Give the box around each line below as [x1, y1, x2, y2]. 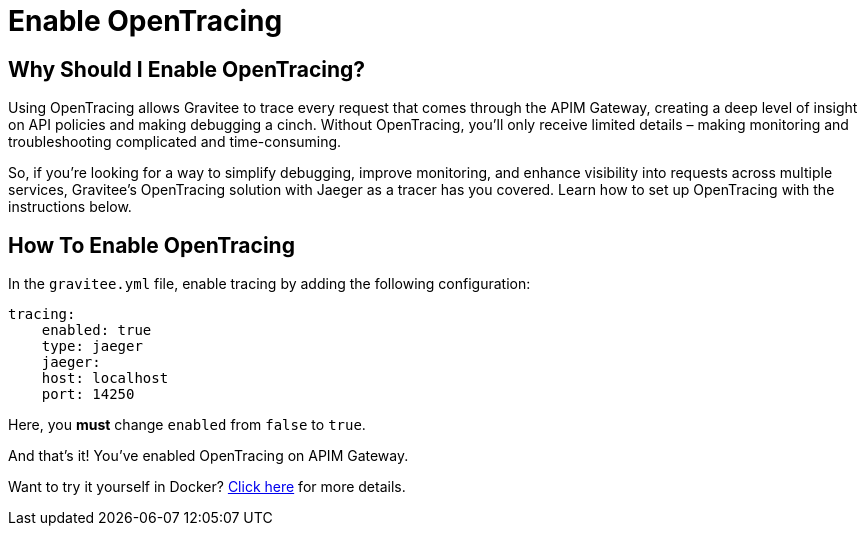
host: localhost [41, 370, 169, 387]
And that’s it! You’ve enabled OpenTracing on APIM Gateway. [8, 447, 409, 465]
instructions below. [8, 198, 132, 216]
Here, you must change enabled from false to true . [8, 416, 366, 434]
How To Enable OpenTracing [8, 232, 295, 258]
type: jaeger [41, 338, 143, 355]
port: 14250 [41, 386, 135, 403]
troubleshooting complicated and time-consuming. [8, 133, 342, 151]
